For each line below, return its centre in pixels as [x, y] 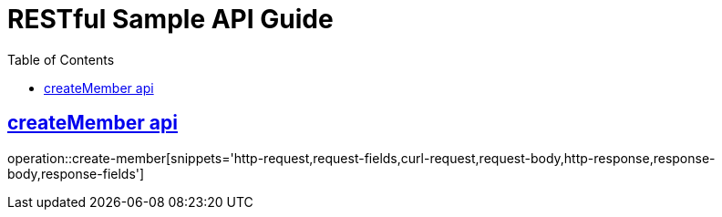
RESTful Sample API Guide [170, 19]
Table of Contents [61, 59]
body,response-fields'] [76, 173]
